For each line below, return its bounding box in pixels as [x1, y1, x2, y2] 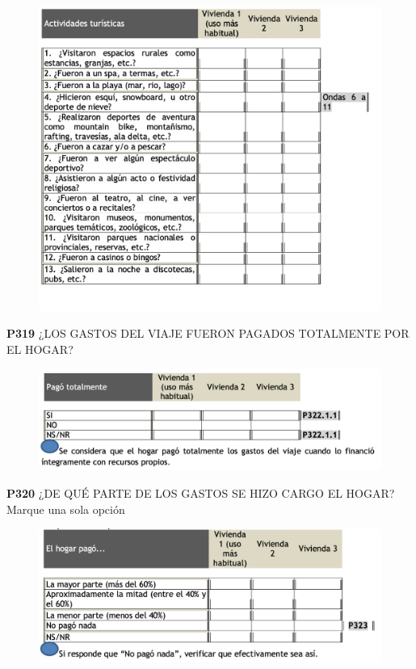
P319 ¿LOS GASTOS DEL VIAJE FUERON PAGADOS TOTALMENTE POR [6, 325, 410, 342]
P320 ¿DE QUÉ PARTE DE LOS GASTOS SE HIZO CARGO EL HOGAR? [6, 485, 395, 502]
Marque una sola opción [6, 500, 125, 517]
